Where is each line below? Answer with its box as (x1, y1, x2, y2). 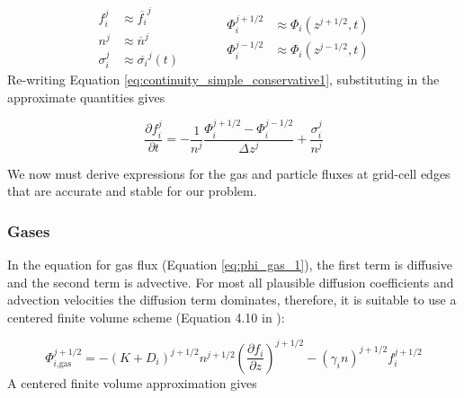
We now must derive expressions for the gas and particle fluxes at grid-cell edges (7, 164, 451, 182)
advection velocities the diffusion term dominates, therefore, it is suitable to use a (7, 290, 457, 309)
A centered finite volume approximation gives (7, 373, 257, 392)
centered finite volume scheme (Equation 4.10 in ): (7, 307, 285, 326)
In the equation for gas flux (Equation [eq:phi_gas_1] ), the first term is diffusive (7, 254, 453, 273)
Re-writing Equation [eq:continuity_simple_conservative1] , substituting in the (7, 70, 440, 89)
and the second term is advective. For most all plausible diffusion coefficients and (7, 272, 454, 291)
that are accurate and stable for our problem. (7, 181, 257, 200)
